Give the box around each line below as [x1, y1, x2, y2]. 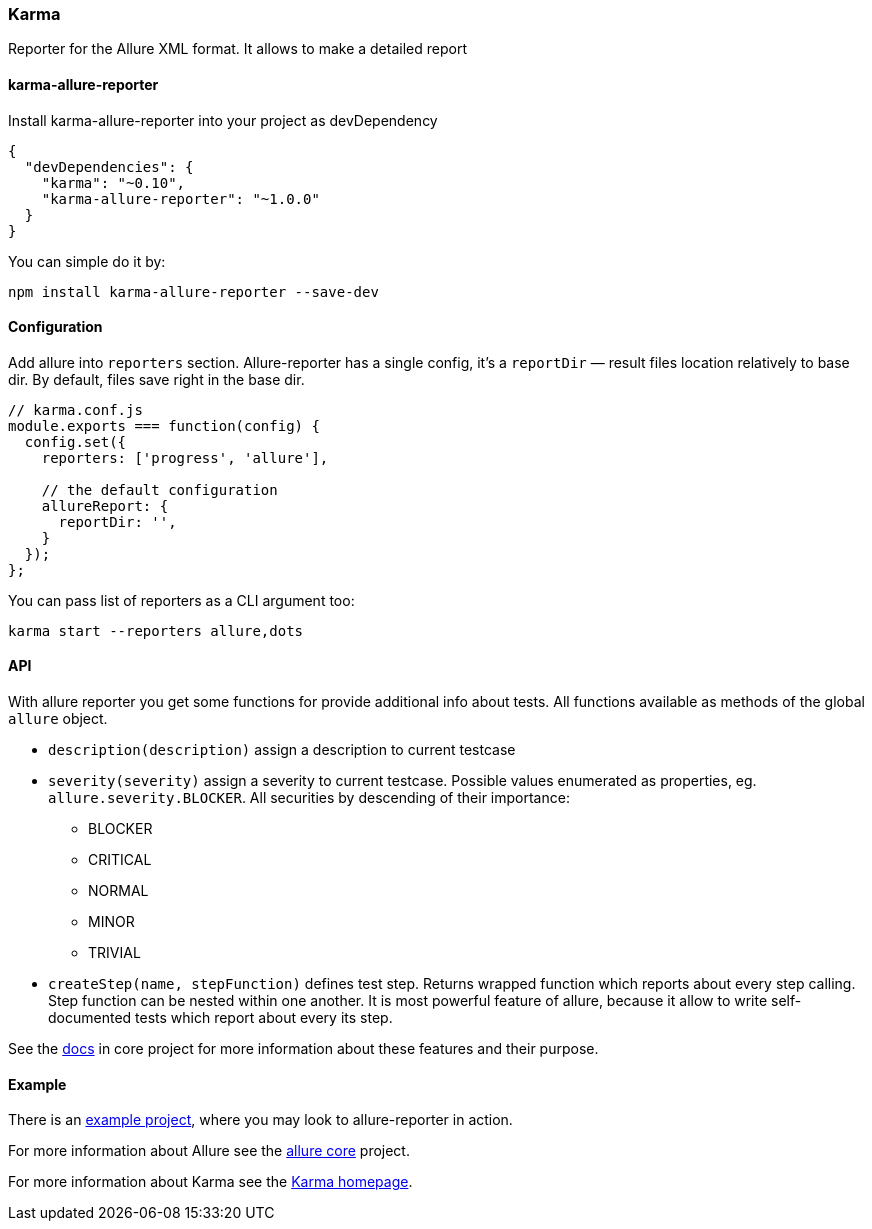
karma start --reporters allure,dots [8, 622, 304, 639]
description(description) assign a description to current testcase [48, 741, 516, 759]
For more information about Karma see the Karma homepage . [8, 1173, 413, 1191]
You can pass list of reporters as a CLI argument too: [8, 591, 355, 609]
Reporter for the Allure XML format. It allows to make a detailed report [8, 40, 467, 58]
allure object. [8, 710, 108, 728]
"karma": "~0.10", [41, 174, 186, 191]
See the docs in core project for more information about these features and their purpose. [8, 1040, 599, 1058]
